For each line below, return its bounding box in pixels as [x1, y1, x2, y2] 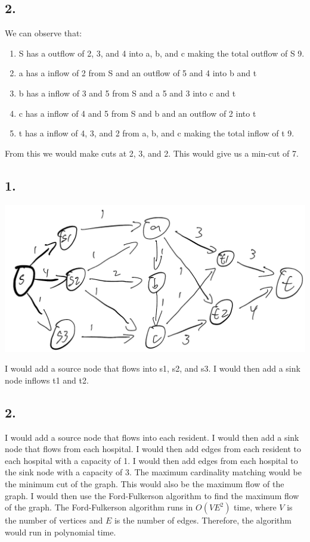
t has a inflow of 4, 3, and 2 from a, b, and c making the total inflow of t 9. [18, 127, 294, 139]
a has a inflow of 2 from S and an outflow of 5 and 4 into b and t [18, 67, 257, 79]
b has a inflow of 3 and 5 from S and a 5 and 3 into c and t [18, 86, 236, 99]
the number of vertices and [5, 514, 103, 527]
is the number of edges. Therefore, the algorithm [114, 514, 292, 527]
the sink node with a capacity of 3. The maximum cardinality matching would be [5, 466, 302, 478]
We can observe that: [5, 27, 82, 39]
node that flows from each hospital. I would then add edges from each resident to [5, 443, 302, 455]
